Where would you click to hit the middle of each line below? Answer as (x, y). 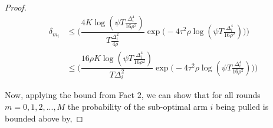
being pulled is (242, 106)
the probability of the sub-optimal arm (137, 106)
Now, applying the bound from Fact (70, 95)
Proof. (16, 7)
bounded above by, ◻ (44, 118)
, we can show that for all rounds (201, 95)
